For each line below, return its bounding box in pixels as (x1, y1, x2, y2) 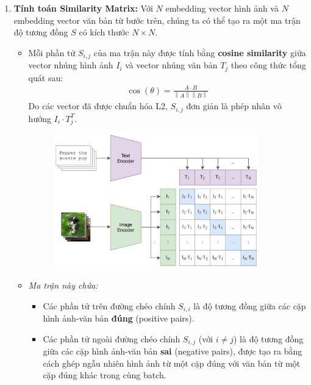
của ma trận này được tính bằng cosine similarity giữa (93, 46, 306, 59)
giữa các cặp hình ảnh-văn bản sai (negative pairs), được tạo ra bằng (43, 345, 302, 357)
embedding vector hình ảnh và (165, 2, 279, 14)
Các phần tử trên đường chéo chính (43, 299, 176, 312)
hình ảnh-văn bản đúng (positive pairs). (43, 311, 195, 324)
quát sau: (28, 71, 63, 84)
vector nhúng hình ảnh (28, 59, 113, 71)
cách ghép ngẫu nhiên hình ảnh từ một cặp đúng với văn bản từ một (43, 356, 300, 369)
